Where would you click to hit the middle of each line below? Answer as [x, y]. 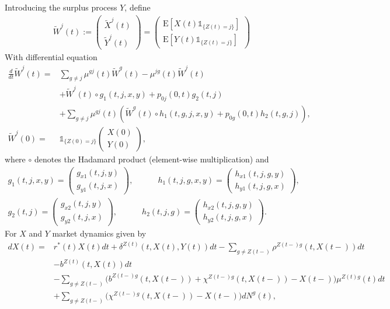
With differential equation [51, 57]
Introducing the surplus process [61, 7]
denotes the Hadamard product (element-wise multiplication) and [152, 159]
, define [137, 7]
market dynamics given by [99, 233]
